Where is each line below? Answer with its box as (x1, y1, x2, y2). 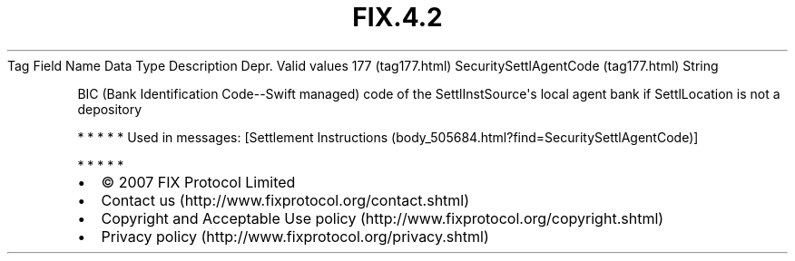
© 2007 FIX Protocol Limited (101, 172, 296, 191)
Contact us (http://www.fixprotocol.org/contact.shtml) (101, 190, 470, 209)
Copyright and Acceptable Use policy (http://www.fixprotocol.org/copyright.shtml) (101, 208, 664, 227)
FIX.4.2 (352, 2, 443, 33)
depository (77, 101, 142, 117)
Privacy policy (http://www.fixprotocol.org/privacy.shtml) (101, 227, 489, 246)
